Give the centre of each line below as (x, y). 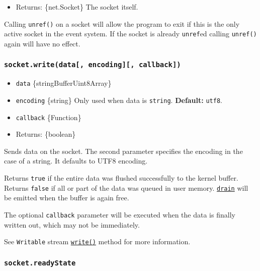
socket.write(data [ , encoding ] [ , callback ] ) (93, 65)
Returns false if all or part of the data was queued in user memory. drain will (126, 187)
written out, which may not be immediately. (72, 224)
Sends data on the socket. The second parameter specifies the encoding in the (123, 151)
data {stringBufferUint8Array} (64, 83)
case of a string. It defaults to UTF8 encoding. (76, 161)
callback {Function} (49, 117)
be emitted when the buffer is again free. (67, 198)
